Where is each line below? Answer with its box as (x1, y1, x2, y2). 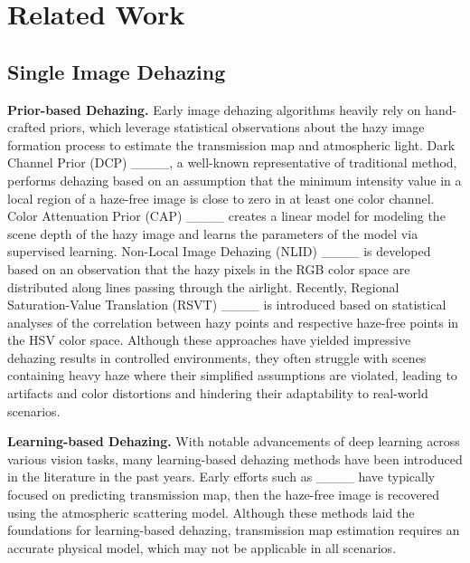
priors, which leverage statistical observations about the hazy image (50, 118, 425, 137)
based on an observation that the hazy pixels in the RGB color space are (7, 259, 410, 278)
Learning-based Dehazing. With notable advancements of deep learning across (7, 432, 460, 451)
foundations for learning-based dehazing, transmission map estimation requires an (7, 520, 460, 539)
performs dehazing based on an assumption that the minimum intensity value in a (7, 170, 462, 189)
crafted (7, 118, 46, 137)
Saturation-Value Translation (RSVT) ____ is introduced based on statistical (7, 295, 446, 314)
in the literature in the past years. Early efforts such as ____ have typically (7, 467, 436, 486)
